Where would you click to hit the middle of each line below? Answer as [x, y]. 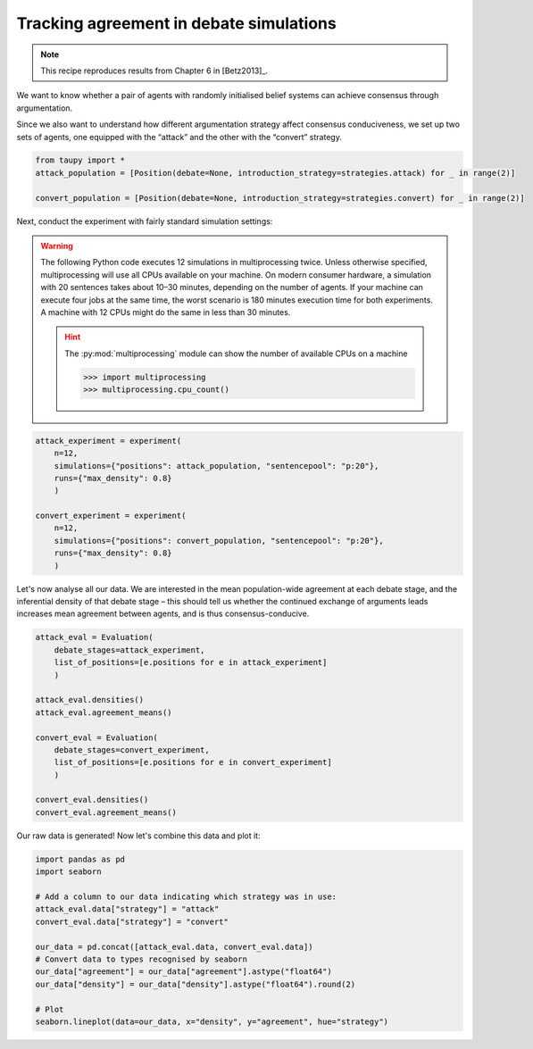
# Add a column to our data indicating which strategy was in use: [186, 896]
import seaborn [68, 872]
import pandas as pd [80, 859]
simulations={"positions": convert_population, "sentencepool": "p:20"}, [219, 541]
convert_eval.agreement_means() [106, 812]
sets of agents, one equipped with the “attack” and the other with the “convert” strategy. [179, 137]
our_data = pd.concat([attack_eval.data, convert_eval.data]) [174, 947]
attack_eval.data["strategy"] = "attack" [127, 909]
